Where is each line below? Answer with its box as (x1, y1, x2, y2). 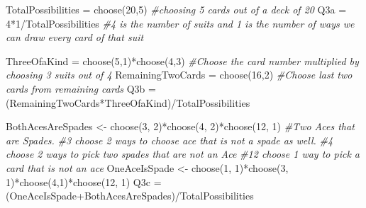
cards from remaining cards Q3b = (6, 81, 156, 96)
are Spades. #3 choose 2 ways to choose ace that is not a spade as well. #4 (6, 132, 333, 147)
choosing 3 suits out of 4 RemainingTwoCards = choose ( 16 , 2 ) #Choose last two (6, 67, 353, 82)
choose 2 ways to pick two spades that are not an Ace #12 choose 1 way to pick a (6, 146, 360, 161)
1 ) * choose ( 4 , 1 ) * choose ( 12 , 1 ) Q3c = (6, 174, 162, 189)
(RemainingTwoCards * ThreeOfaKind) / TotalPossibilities (6, 95, 250, 110)
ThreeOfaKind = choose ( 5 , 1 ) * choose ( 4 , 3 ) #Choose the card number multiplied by (6, 53, 359, 68)
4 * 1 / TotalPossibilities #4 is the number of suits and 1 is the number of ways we (6, 16, 355, 30)
